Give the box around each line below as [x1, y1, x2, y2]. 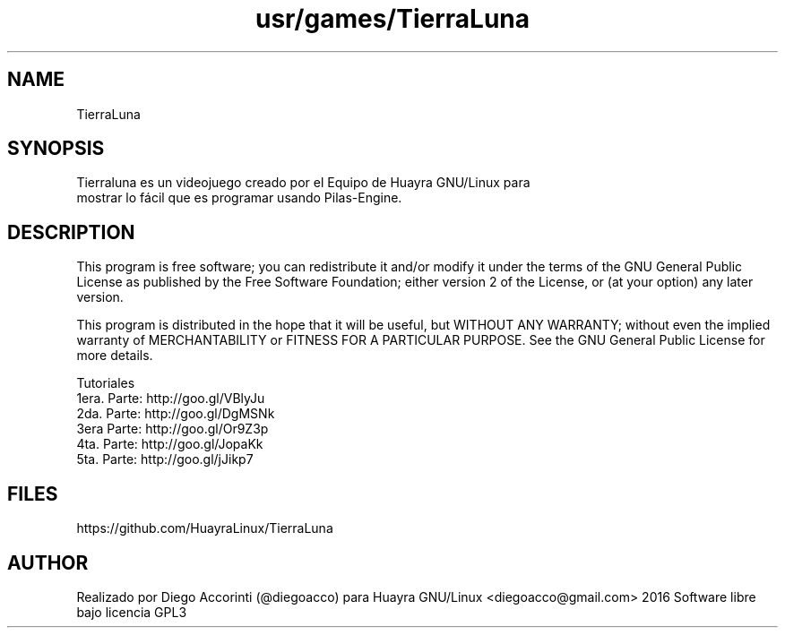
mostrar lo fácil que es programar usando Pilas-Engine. [76, 190, 402, 206]
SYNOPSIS [7, 137, 105, 160]
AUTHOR [7, 551, 89, 574]
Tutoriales [76, 375, 135, 391]
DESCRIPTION [7, 220, 135, 244]
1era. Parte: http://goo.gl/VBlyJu [76, 390, 265, 407]
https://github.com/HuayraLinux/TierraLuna [76, 520, 333, 536]
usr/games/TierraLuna [254, 4, 531, 34]
